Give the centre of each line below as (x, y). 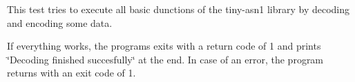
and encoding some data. (60, 22)
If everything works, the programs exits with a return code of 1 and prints (164, 46)
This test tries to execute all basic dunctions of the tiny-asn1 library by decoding (179, 9)
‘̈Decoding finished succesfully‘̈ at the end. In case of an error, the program (165, 59)
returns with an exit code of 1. (71, 73)
